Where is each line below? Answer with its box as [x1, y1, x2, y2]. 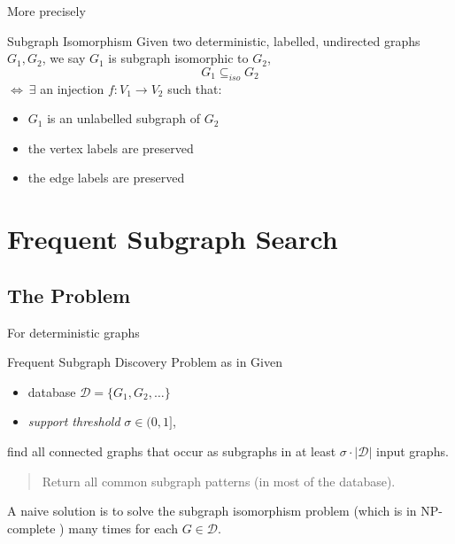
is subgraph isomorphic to [108, 49, 249, 67]
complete [7, 518, 56, 537]
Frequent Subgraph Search [7, 221, 338, 257]
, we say [42, 49, 86, 67]
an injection [40, 79, 104, 97]
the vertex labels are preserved [27, 138, 194, 157]
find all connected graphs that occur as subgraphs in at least [7, 441, 336, 460]
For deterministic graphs [7, 323, 140, 341]
